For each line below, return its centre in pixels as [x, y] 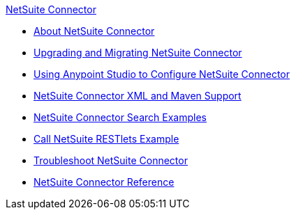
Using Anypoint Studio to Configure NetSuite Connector [162, 74]
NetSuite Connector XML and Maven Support [138, 96]
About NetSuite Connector [94, 31]
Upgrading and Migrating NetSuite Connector [138, 53]
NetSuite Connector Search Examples [120, 117]
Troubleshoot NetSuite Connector [111, 160]
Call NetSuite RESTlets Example [106, 139]
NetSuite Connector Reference [104, 182]
